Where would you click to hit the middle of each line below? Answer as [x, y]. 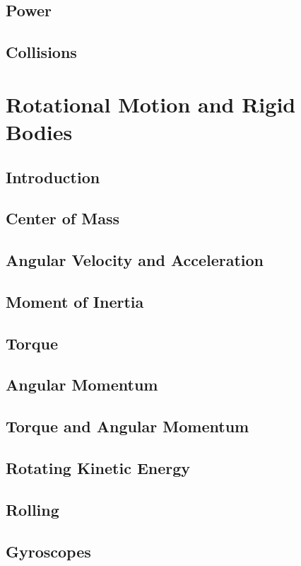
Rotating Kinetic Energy [98, 467]
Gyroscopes [48, 551]
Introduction [53, 177]
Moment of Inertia [75, 301]
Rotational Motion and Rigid [151, 104]
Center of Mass [63, 218]
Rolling [33, 509]
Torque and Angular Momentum [128, 426]
